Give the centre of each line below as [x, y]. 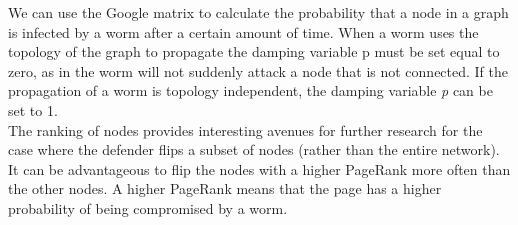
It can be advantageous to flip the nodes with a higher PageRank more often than [259, 168]
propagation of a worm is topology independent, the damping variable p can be [250, 90]
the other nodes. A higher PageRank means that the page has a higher [225, 188]
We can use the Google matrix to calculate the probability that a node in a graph [258, 12]
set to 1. [33, 109]
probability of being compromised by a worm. [148, 207]
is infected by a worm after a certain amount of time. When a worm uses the [243, 31]
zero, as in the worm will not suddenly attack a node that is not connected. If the [258, 70]
